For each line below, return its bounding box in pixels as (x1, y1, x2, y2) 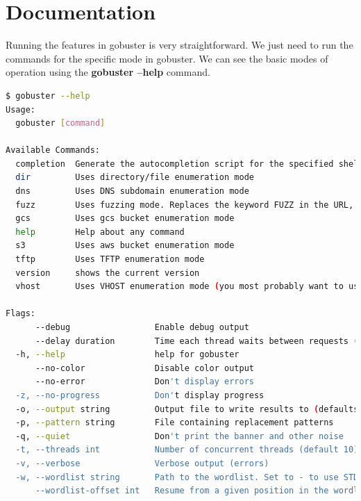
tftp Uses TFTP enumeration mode (15, 254, 205, 265)
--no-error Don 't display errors (35, 377, 254, 387)
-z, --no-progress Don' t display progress (15, 390, 265, 400)
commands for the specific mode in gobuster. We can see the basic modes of (6, 51, 328, 65)
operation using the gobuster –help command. (6, 65, 210, 79)
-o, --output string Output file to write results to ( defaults (15, 404, 359, 414)
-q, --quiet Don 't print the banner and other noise (15, 431, 344, 441)
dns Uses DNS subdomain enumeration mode (15, 186, 249, 197)
